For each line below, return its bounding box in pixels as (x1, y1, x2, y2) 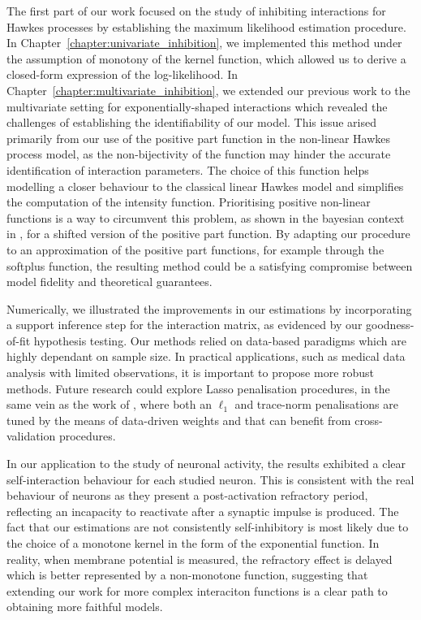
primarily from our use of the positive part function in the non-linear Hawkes (6, 129, 391, 146)
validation (6, 427, 56, 444)
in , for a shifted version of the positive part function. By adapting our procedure (6, 225, 410, 242)
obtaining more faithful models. (6, 598, 163, 615)
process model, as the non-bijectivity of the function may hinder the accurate (6, 145, 391, 163)
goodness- (366, 316, 415, 333)
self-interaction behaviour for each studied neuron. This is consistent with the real (6, 470, 415, 488)
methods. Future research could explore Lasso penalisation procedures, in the (6, 379, 390, 397)
